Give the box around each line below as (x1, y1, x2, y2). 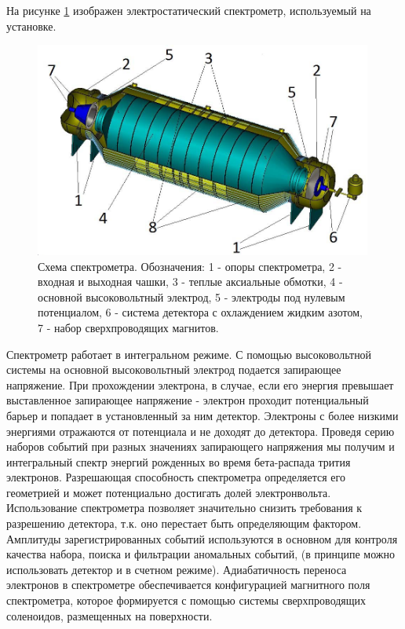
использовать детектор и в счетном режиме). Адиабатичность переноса (6, 561, 347, 577)
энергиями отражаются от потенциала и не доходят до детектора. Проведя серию (6, 422, 395, 439)
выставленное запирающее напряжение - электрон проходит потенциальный (6, 392, 369, 408)
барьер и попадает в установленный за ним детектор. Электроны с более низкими (6, 407, 399, 423)
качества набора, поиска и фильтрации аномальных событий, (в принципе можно (6, 546, 396, 562)
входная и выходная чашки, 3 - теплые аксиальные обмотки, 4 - (38, 273, 343, 290)
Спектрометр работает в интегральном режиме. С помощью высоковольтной (6, 346, 372, 362)
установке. (6, 17, 57, 34)
